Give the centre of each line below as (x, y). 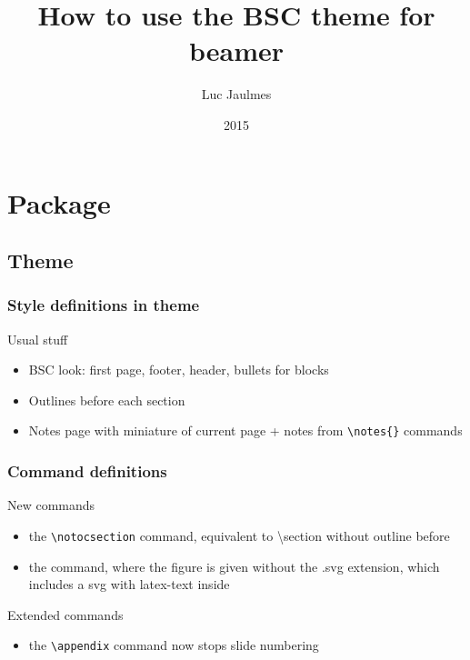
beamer (236, 50)
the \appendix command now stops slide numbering (174, 645)
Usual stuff (38, 339)
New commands (51, 505)
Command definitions (87, 471)
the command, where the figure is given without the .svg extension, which (234, 566)
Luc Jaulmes (236, 94)
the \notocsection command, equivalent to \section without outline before (239, 535)
